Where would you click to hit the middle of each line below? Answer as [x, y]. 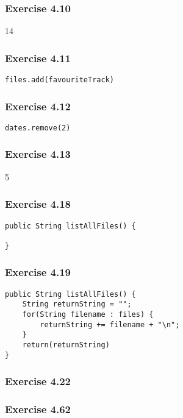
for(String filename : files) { [88, 315]
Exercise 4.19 [38, 272]
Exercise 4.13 [38, 154]
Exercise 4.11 [38, 58]
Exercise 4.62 [38, 409]
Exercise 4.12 [38, 106]
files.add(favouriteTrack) [59, 80]
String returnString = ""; [77, 304]
